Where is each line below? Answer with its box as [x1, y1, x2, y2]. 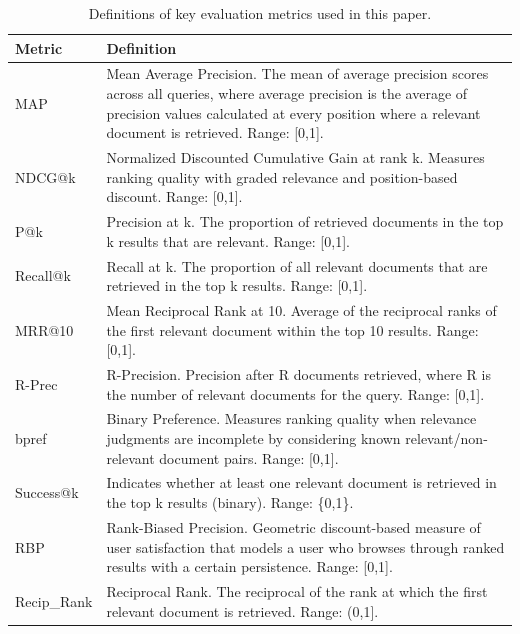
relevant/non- [405, 428, 488, 449]
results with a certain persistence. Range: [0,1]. [106, 556, 393, 577]
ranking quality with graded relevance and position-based [106, 166, 458, 187]
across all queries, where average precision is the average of [106, 83, 468, 104]
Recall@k [15, 265, 71, 286]
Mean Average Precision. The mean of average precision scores [106, 63, 489, 84]
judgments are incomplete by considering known [106, 428, 401, 449]
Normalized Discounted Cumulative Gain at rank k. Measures [106, 147, 485, 168]
